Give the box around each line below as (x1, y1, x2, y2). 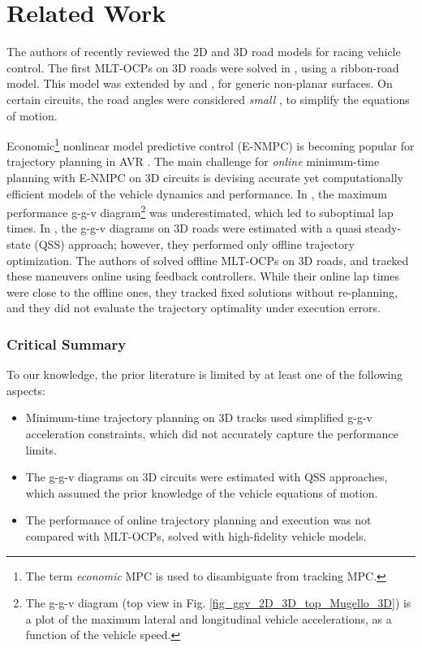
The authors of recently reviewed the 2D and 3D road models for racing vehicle (6, 43, 401, 60)
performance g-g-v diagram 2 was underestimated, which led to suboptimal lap (6, 202, 394, 220)
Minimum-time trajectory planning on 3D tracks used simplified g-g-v (25, 409, 372, 426)
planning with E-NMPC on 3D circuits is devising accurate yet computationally (6, 168, 403, 185)
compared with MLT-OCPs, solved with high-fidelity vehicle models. (25, 527, 367, 544)
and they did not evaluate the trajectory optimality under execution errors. (6, 299, 381, 316)
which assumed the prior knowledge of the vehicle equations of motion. (25, 484, 378, 501)
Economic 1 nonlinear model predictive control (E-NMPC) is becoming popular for (6, 135, 415, 154)
